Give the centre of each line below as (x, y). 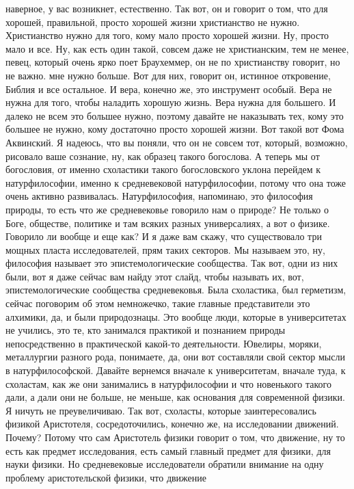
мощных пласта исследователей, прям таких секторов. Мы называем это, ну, (165, 249)
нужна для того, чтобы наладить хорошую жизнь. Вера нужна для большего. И (171, 102)
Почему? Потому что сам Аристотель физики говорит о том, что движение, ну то (175, 437)
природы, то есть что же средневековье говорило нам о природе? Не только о (167, 209)
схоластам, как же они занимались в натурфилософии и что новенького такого (168, 383)
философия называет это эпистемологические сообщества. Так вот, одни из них (172, 263)
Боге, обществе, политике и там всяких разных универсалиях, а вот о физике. (168, 223)
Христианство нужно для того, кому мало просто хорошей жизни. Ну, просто (167, 35)
